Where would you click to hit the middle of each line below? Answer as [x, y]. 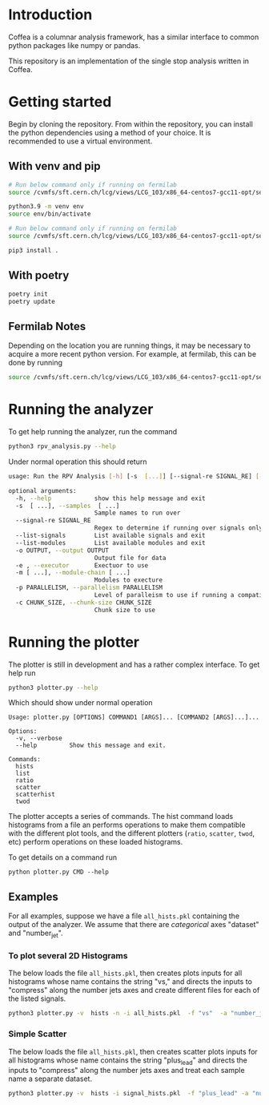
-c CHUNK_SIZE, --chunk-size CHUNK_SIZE [84, 603]
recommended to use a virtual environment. [80, 141]
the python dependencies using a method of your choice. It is [110, 132]
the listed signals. [37, 998]
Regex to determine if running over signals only [179, 528]
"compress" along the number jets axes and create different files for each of [134, 990]
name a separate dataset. [50, 1079]
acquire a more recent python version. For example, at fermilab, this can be [132, 354]
